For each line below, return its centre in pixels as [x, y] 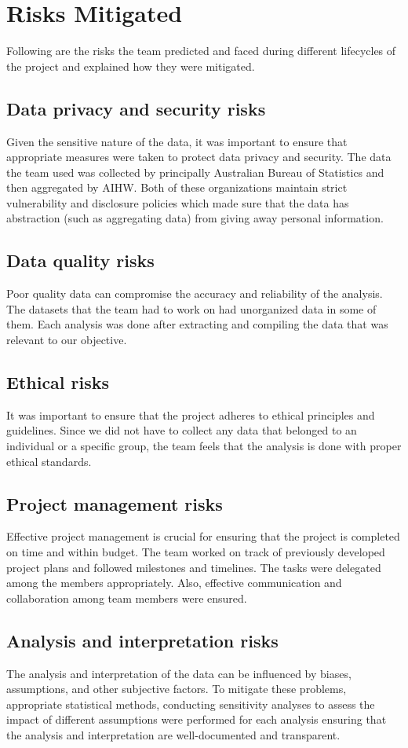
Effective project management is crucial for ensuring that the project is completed [203, 536]
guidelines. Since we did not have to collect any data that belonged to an [182, 430]
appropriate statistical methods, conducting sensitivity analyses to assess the [191, 704]
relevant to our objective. [67, 340]
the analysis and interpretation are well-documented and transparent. [173, 734]
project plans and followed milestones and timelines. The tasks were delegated [194, 567]
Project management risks [115, 503]
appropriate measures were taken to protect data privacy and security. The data [199, 157]
